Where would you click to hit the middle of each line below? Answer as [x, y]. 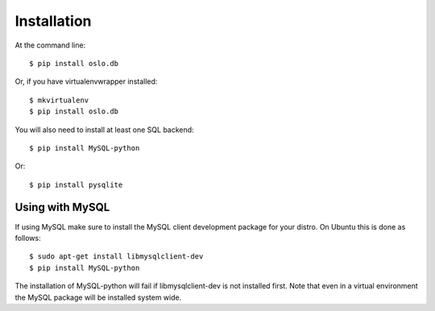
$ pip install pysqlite [76, 185]
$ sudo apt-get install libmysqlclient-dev [116, 257]
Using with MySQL [62, 207]
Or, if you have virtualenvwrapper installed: [86, 81]
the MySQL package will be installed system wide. [98, 297]
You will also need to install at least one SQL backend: [104, 130]
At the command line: [50, 45]
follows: [28, 238]
